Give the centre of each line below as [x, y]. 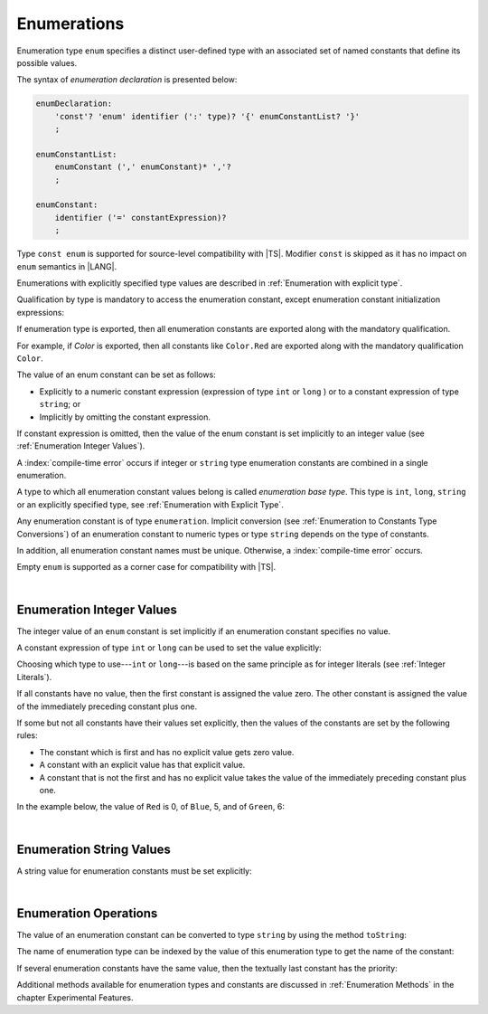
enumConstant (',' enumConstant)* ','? [143, 167]
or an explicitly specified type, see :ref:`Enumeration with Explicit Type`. [150, 504]
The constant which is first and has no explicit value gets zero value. [167, 752]
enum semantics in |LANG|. [67, 266]
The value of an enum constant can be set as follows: [116, 374]
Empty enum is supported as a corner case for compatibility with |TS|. [146, 567]
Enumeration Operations [87, 913]
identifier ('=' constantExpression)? [141, 218]
